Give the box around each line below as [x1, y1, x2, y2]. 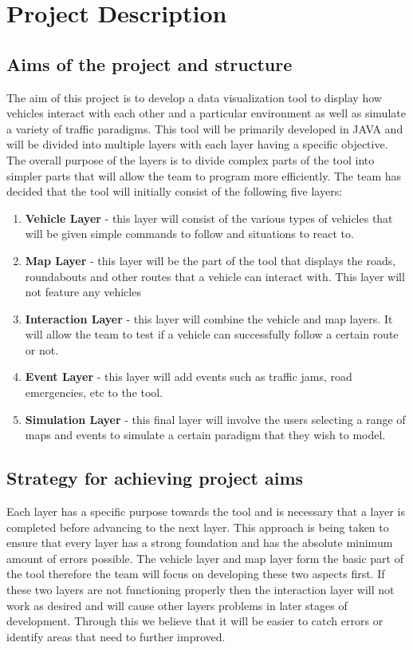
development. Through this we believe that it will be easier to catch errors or [6, 612, 383, 629]
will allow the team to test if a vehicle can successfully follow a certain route [25, 326, 399, 343]
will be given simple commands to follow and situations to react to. [25, 225, 354, 242]
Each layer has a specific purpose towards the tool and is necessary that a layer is [6, 503, 405, 520]
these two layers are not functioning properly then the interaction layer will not [6, 581, 395, 598]
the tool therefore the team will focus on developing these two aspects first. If [6, 565, 385, 582]
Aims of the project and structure [6, 51, 293, 76]
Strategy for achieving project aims [6, 466, 304, 490]
